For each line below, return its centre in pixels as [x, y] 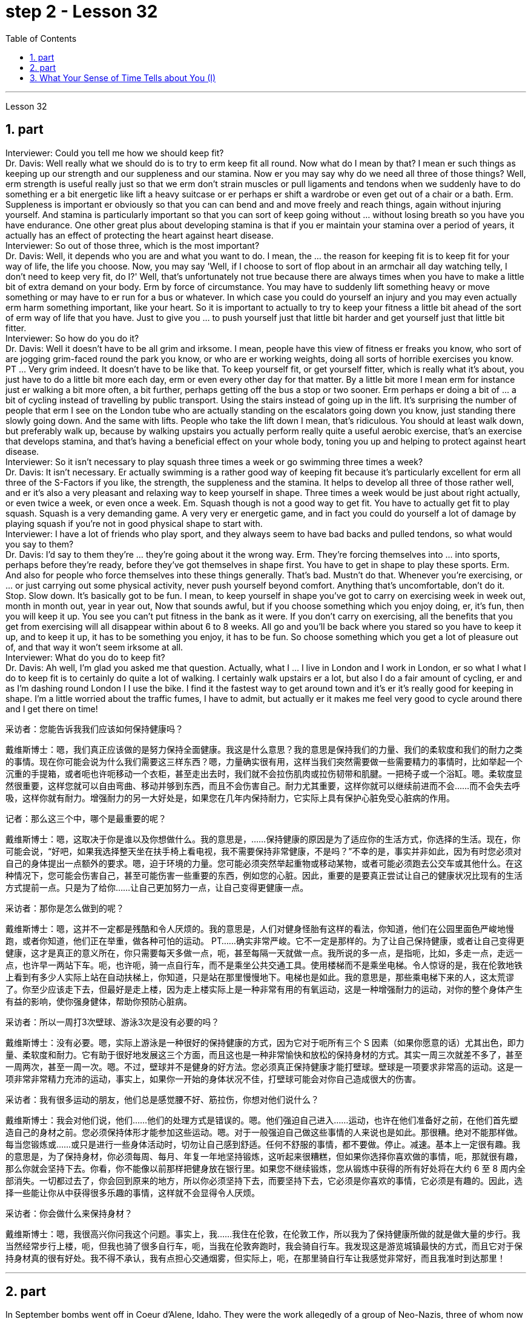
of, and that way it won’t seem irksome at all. [94, 647]
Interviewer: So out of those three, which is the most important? [133, 245]
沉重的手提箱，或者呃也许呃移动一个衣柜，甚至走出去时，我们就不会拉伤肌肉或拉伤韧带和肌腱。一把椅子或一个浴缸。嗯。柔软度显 [264, 773]
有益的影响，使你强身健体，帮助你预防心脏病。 [99, 1001]
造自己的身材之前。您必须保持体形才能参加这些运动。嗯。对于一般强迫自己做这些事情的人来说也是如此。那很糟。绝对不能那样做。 [264, 1132]
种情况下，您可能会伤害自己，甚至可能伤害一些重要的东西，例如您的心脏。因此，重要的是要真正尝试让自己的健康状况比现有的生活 [264, 875]
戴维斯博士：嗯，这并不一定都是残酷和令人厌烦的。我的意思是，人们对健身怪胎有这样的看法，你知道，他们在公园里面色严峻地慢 [260, 928]
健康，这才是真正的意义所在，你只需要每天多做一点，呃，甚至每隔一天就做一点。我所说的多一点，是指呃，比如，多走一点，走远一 [264, 953]
